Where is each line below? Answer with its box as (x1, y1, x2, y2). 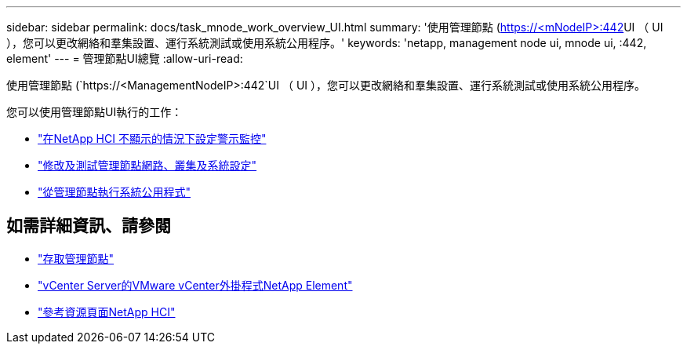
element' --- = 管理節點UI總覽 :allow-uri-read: (6, 52, 243, 65)
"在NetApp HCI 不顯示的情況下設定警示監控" (38, 132, 267, 145)
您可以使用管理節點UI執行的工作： (6, 105, 183, 118)
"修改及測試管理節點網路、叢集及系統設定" (38, 159, 257, 172)
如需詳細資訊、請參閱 (6, 216, 171, 236)
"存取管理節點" (38, 251, 114, 265)
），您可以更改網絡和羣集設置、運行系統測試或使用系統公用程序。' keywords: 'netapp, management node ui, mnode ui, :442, (6, 36, 647, 49)
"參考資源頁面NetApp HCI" (38, 304, 176, 319)
